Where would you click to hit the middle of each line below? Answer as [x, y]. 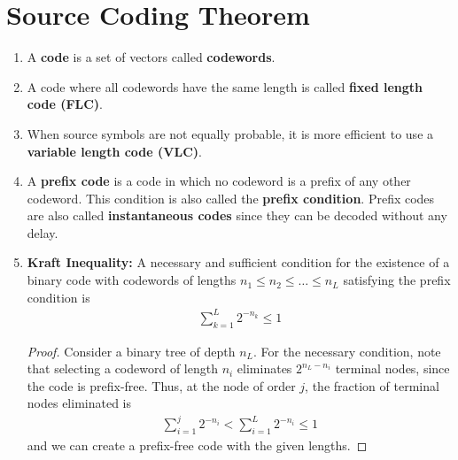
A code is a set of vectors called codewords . [151, 57]
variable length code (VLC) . [114, 151]
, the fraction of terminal [372, 385]
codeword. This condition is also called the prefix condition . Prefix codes [231, 198]
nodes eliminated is [79, 403]
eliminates [264, 368]
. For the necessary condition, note [347, 351]
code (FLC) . [65, 104]
